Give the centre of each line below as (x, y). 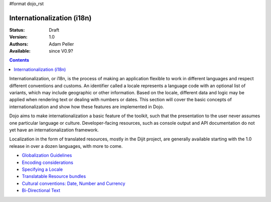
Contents (19, 60)
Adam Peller (61, 44)
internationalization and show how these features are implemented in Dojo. (87, 107)
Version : (18, 37)
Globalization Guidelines (47, 155)
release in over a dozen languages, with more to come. (66, 146)
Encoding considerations (48, 162)
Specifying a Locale (42, 169)
